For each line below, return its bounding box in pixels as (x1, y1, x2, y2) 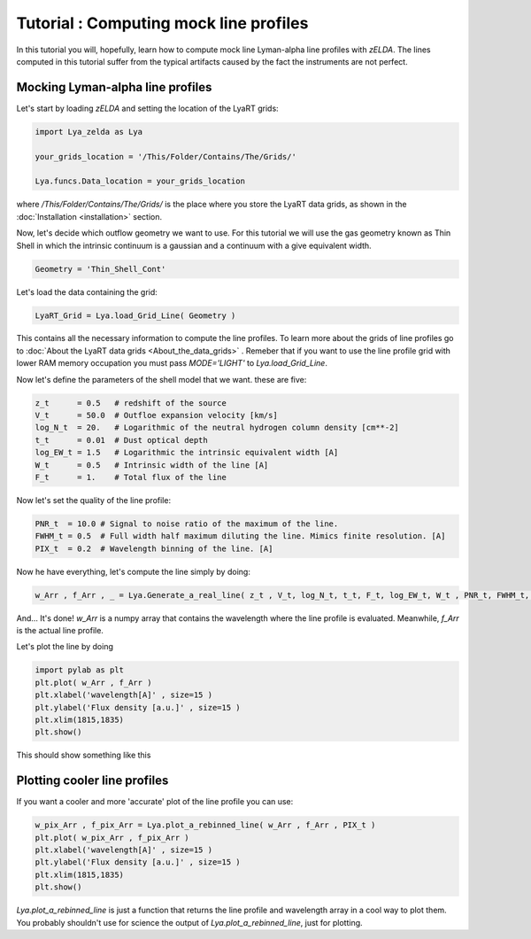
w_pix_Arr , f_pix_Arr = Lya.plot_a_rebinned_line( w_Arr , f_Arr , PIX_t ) (35, 820, 376, 830)
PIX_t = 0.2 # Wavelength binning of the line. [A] (35, 543, 273, 554)
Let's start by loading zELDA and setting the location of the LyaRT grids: (16, 103, 279, 113)
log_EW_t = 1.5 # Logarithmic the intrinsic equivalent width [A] (35, 447, 339, 458)
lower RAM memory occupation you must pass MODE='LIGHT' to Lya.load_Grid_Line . (16, 358, 327, 369)
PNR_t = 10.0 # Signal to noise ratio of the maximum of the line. (35, 518, 339, 529)
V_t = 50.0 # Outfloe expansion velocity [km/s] (35, 410, 278, 421)
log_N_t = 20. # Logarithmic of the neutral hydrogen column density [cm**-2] (35, 423, 400, 433)
